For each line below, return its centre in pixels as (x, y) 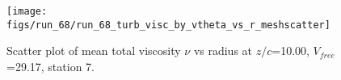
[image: (27, 11)
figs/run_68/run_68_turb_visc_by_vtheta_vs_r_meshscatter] (168, 25)
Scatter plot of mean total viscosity (94, 51)
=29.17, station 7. (51, 66)
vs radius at (223, 51)
